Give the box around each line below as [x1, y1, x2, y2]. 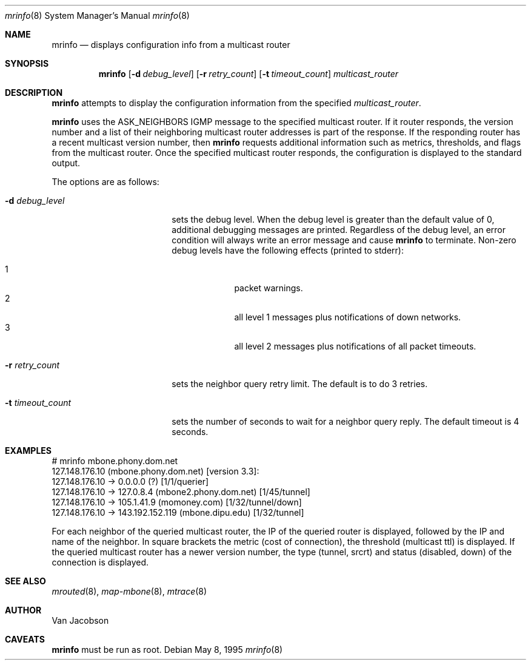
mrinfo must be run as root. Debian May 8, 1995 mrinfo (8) [52, 644, 283, 655]
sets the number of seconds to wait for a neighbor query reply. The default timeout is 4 [172, 416, 519, 427]
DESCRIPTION [5, 87, 63, 98]
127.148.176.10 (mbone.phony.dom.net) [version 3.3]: [52, 466, 259, 476]
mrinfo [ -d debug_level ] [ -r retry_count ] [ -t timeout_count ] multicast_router [98, 69, 399, 79]
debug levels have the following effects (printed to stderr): [172, 245, 404, 255]
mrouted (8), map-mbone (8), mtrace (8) [52, 586, 207, 596]
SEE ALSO [5, 576, 46, 586]
